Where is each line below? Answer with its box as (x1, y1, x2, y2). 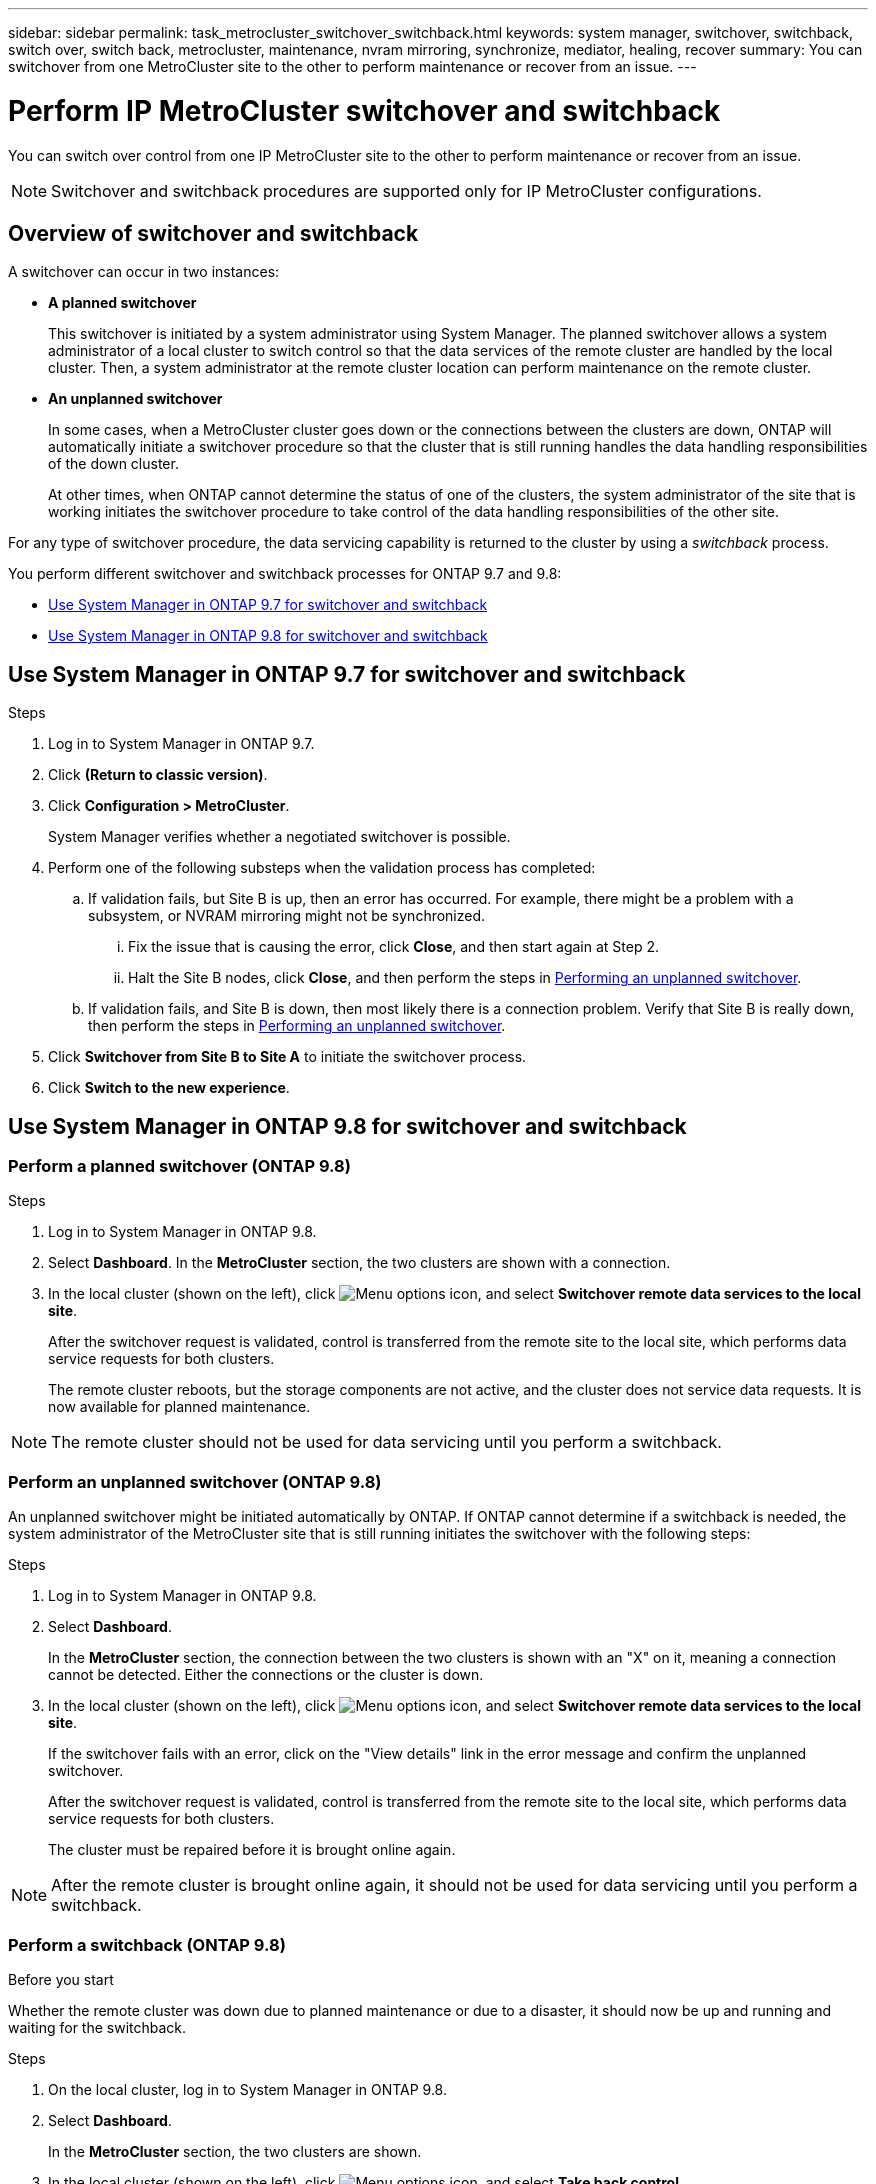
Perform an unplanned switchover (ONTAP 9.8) (8, 1471, 382, 1492)
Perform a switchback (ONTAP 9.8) (8, 1934, 286, 1955)
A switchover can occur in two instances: (8, 263, 280, 281)
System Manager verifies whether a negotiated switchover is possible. (48, 828, 511, 846)
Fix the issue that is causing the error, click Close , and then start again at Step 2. (128, 938, 659, 956)
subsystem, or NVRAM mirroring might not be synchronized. (88, 907, 486, 925)
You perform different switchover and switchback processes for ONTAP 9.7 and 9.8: (8, 565, 562, 583)
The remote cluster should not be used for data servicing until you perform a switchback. (51, 1432, 722, 1453)
